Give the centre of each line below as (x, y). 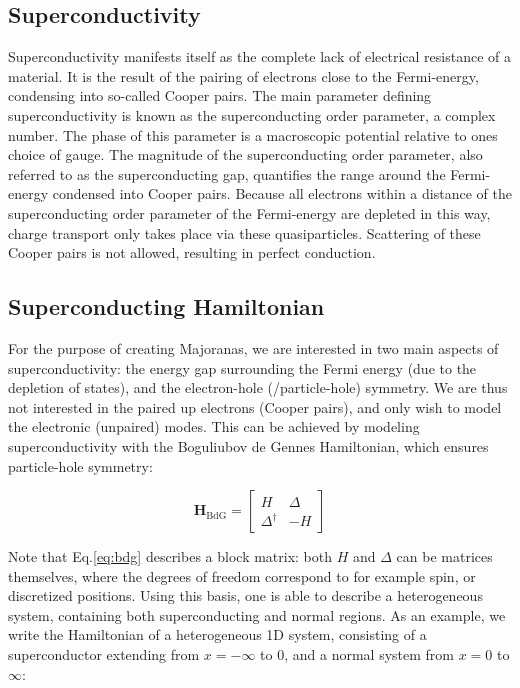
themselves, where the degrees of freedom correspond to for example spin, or (242, 575)
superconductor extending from (104, 654)
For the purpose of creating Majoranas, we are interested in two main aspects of (253, 347)
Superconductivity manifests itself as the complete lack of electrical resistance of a (259, 56)
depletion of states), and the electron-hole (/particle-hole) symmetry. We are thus (258, 387)
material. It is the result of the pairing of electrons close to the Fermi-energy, (243, 75)
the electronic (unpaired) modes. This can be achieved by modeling (214, 426)
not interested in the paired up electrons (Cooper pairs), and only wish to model (255, 406)
